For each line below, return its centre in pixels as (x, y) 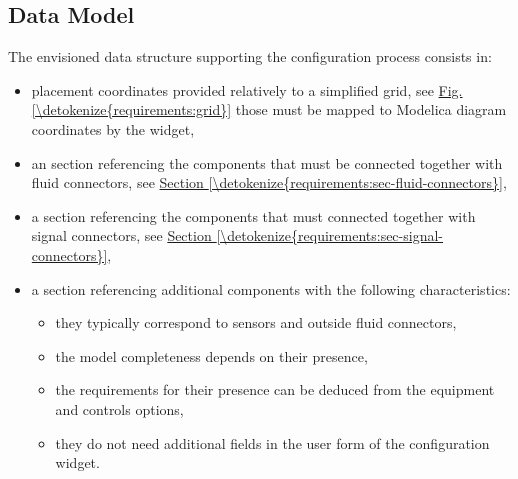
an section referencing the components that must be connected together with (267, 162)
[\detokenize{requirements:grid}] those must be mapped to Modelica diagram (269, 109)
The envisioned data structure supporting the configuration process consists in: (250, 56)
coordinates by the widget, (113, 128)
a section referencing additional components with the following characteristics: (271, 288)
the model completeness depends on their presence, (211, 355)
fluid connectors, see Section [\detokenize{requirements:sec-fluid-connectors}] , (269, 182)
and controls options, (119, 408)
